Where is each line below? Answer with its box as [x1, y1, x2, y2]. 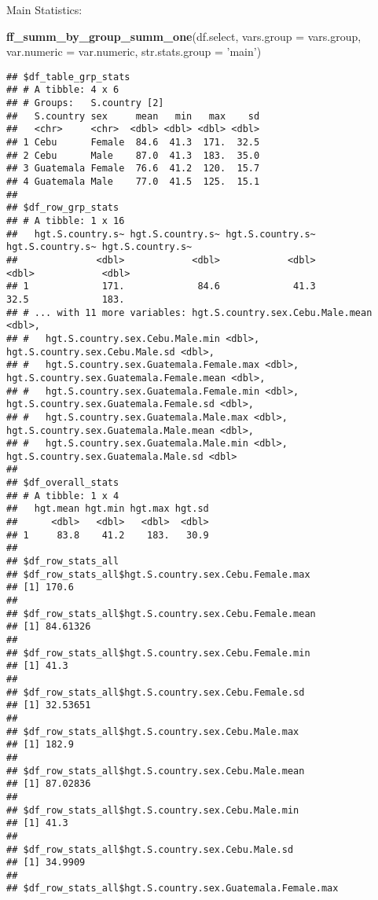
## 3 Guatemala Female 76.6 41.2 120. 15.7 [6, 163, 260, 174]
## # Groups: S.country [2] [6, 97, 164, 109]
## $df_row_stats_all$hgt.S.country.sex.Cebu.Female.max [6, 568, 310, 580]
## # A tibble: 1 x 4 [6, 490, 119, 501]
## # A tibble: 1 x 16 [6, 215, 125, 226]
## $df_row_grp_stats [6, 202, 119, 214]
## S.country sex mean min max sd [6, 110, 260, 122]
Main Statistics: [6, 2, 83, 17]
